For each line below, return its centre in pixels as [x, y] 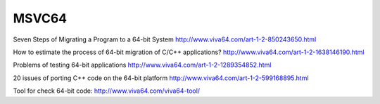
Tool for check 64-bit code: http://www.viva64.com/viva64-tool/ [107, 91]
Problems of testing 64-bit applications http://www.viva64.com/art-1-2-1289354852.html [142, 65]
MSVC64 [40, 18]
